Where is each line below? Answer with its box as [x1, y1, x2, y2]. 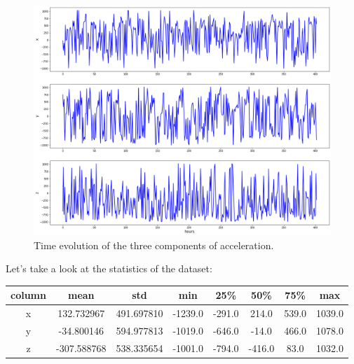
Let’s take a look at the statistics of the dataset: [6, 261, 212, 276]
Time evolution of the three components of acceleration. [34, 237, 274, 252]
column [11, 288, 46, 302]
